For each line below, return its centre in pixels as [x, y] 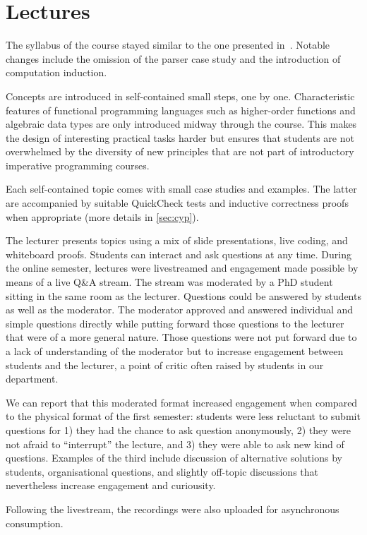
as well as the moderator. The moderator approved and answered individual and [180, 309]
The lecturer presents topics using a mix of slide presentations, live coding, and [177, 240]
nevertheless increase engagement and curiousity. [111, 485]
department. [32, 379]
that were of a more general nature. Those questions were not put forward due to [181, 337]
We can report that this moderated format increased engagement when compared [182, 402]
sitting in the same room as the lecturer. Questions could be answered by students [183, 295]
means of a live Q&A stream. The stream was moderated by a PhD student [169, 282]
